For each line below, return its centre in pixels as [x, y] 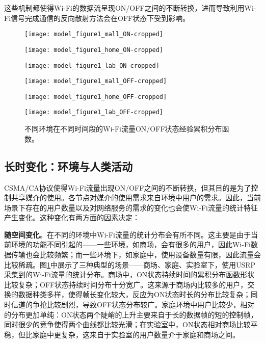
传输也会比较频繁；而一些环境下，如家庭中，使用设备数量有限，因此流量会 [136, 255]
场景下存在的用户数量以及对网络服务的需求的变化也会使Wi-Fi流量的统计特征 [131, 207]
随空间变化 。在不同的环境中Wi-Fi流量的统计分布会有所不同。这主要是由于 [127, 234]
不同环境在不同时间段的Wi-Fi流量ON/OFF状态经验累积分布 [123, 129]
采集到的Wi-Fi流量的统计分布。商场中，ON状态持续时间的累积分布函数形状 [129, 274]
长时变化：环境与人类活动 [68, 166]
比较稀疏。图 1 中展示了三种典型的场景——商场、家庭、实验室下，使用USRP [130, 264]
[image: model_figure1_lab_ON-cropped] [92, 65]
